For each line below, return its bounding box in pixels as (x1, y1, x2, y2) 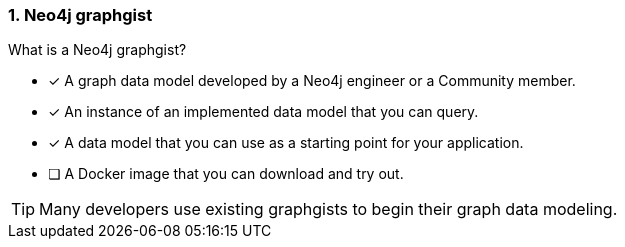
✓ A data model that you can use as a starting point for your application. (48, 134, 524, 152)
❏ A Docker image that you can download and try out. (48, 165, 404, 183)
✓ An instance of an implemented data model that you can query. (48, 103, 479, 121)
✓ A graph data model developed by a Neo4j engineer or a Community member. (48, 72, 576, 90)
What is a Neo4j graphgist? (8, 41, 187, 59)
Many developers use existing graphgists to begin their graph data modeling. (39, 199, 618, 220)
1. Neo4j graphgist (8, 5, 153, 25)
